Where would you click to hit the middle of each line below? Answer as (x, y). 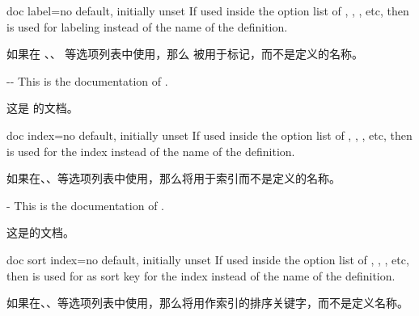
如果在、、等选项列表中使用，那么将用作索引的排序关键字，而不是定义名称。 (207, 303)
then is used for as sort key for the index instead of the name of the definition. (201, 275)
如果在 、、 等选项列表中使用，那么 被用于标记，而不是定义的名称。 (185, 54)
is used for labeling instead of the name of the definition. (147, 26)
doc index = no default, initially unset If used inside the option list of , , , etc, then (209, 135)
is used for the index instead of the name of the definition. (151, 151)
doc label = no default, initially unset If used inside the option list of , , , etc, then (208, 11)
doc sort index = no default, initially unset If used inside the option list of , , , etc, (208, 259)
